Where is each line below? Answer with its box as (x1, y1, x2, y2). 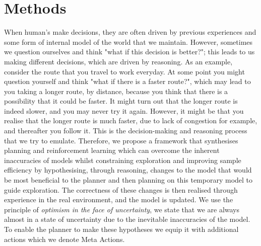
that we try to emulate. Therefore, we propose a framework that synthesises (4, 135, 238, 145)
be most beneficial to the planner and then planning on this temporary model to (4, 175, 253, 185)
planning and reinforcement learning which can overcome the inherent (4, 145, 220, 155)
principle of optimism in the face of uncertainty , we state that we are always (4, 204, 240, 214)
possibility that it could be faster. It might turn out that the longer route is (4, 96, 238, 106)
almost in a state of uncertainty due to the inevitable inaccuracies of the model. (4, 214, 250, 224)
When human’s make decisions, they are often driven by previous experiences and (4, 27, 256, 37)
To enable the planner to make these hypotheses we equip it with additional (4, 224, 239, 234)
